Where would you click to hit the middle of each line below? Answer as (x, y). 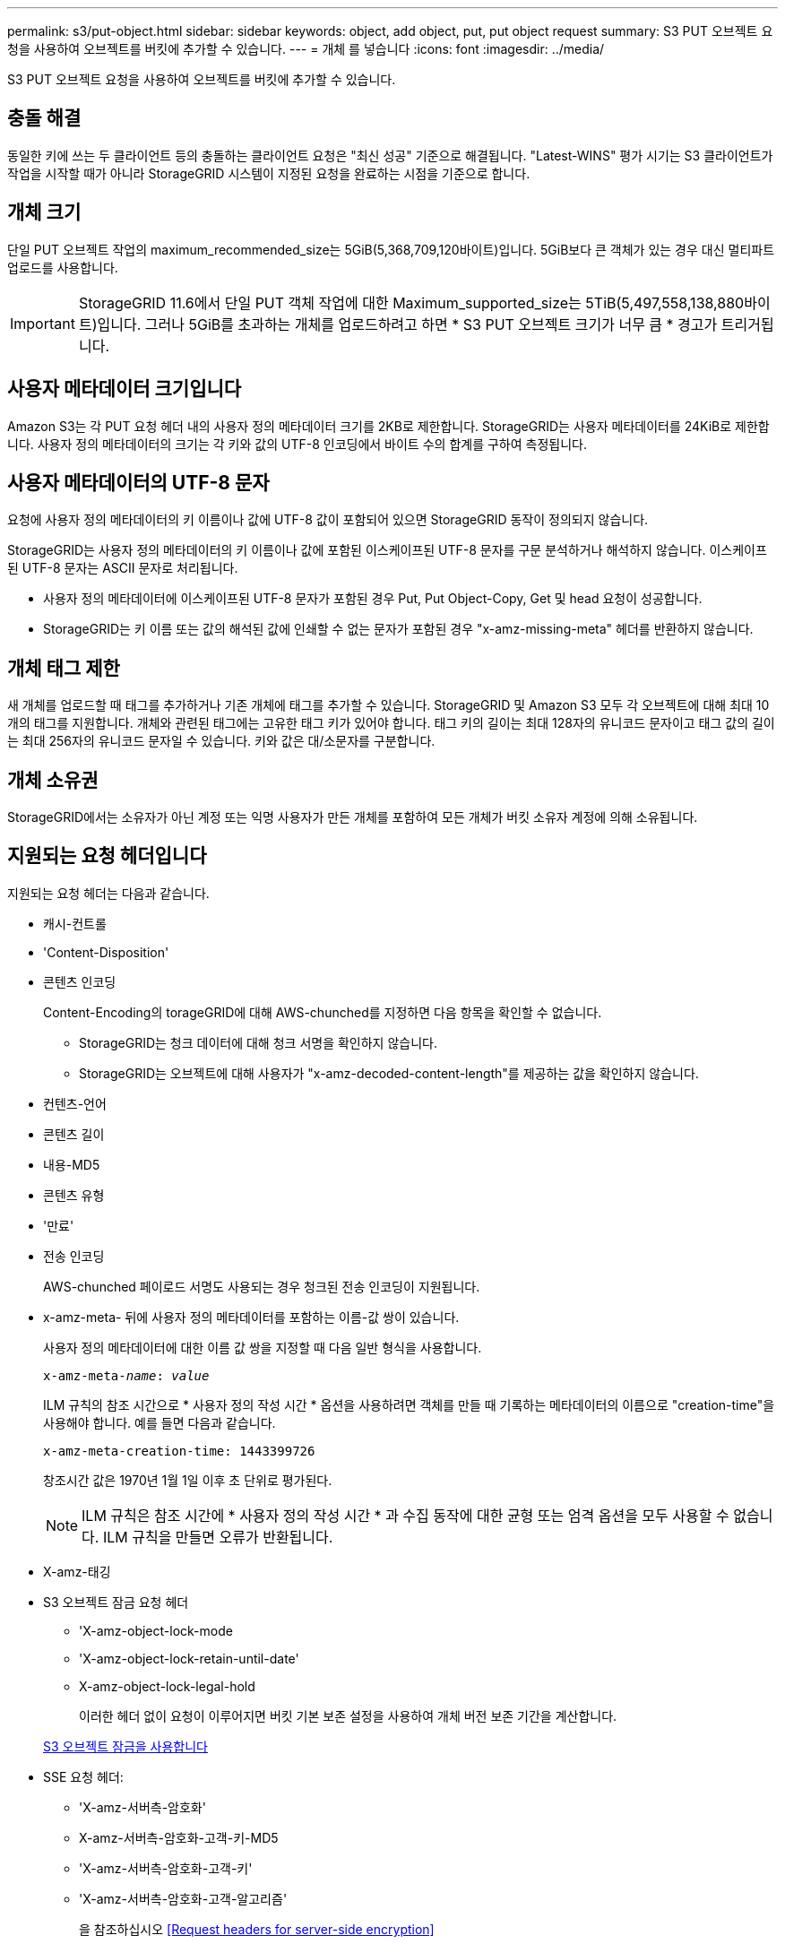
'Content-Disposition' (106, 952)
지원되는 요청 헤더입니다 (107, 856)
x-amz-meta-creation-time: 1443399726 (179, 1451)
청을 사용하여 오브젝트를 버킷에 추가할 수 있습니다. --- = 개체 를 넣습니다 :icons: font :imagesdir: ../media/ (306, 49)
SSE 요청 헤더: (83, 1776)
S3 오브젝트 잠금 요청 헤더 (116, 1602)
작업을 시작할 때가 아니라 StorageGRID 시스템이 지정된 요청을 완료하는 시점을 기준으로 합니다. (269, 173)
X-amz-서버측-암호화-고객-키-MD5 (179, 1837)
